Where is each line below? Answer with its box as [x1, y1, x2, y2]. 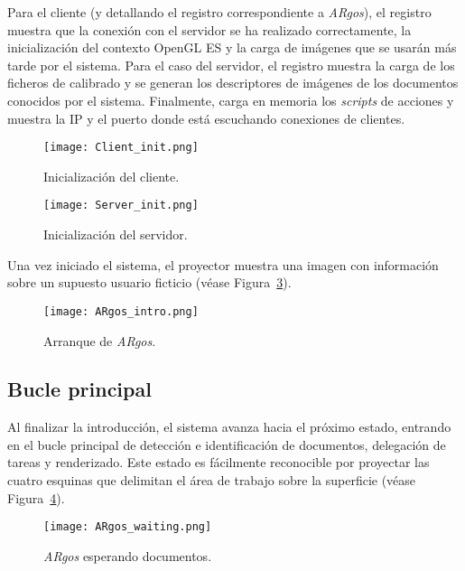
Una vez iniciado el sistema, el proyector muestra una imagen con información [7, 255, 439, 274]
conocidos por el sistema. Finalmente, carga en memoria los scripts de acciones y [7, 90, 454, 109]
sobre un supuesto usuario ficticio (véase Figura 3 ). [7, 273, 292, 292]
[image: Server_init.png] [43, 199, 199, 212]
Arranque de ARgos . [43, 331, 156, 350]
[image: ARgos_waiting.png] [43, 520, 212, 534]
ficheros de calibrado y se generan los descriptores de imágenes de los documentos [7, 73, 459, 92]
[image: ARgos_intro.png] [43, 304, 199, 318]
